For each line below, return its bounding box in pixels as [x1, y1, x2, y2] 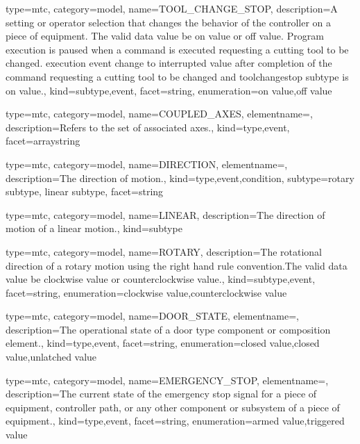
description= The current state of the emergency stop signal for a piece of [6, 386, 317, 401]
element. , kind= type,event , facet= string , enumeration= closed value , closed [6, 336, 320, 350]
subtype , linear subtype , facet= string [6, 184, 164, 199]
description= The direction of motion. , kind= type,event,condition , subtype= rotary [6, 170, 354, 185]
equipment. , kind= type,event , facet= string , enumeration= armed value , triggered [6, 413, 345, 428]
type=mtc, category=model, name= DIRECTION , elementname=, [6, 156, 288, 171]
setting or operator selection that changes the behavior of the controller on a [6, 15, 332, 29]
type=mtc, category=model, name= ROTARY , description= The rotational [6, 244, 323, 258]
